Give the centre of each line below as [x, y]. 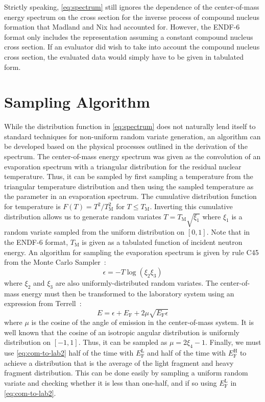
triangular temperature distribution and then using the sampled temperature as [129, 186]
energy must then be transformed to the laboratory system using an [128, 293]
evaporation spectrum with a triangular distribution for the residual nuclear [123, 166]
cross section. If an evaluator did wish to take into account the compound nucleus [132, 47]
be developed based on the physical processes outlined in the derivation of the [126, 146]
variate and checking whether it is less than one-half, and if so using [111, 383]
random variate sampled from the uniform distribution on [94, 232]
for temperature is [32, 206]
